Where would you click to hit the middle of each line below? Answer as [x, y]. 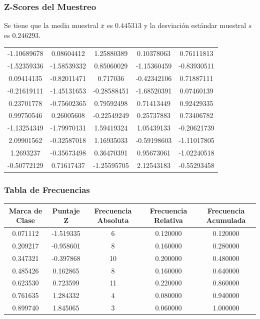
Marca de [25, 210]
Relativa [168, 220]
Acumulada [226, 220]
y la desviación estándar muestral [195, 25]
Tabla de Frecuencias [47, 189]
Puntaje [66, 210]
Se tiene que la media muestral [51, 25]
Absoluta [113, 220]
